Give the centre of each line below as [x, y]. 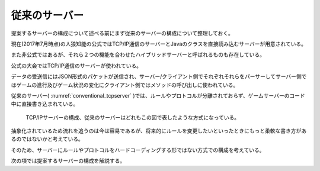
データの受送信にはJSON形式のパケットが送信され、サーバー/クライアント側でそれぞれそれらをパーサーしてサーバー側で [159, 76]
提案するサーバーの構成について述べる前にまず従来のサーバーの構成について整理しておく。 [122, 33]
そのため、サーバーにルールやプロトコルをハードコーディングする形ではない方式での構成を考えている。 [138, 150]
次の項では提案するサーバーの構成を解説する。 [68, 161]
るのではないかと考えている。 [47, 139]
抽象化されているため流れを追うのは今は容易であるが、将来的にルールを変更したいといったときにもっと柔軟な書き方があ [159, 131]
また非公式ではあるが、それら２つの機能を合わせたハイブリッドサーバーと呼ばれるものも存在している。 [138, 55]
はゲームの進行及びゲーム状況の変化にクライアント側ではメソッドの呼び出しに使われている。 [125, 85]
